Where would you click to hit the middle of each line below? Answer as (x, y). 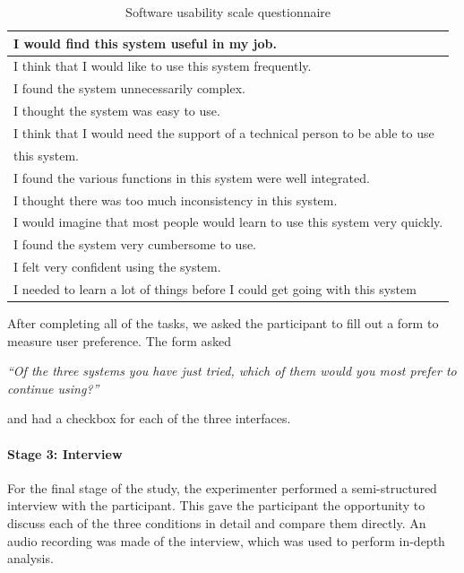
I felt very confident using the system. (117, 267)
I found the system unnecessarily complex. (129, 88)
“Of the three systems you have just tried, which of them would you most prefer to (232, 371)
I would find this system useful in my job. (145, 43)
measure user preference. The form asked (120, 340)
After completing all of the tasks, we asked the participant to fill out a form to (223, 322)
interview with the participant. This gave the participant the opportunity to (216, 505)
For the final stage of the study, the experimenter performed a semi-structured (222, 487)
